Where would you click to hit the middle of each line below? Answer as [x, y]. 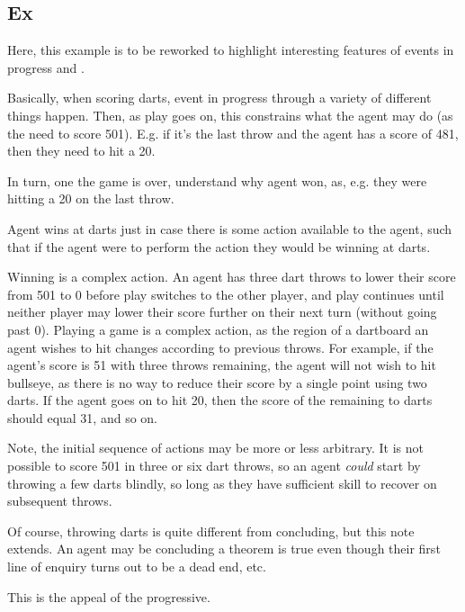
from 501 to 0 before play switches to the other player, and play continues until [226, 294]
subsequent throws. [60, 501]
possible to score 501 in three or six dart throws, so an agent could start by [214, 466]
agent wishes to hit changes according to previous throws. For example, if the [220, 347]
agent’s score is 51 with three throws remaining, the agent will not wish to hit [222, 365]
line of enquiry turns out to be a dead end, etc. [137, 567]
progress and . [46, 67]
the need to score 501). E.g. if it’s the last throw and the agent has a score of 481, [233, 133]
